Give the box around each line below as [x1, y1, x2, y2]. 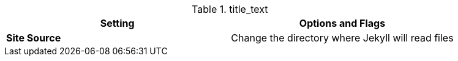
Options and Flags [299, 17, 386, 29]
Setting [100, 17, 135, 29]
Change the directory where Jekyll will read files [231, 32, 454, 44]
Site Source [6, 32, 61, 44]
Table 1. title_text [192, 3, 268, 15]
